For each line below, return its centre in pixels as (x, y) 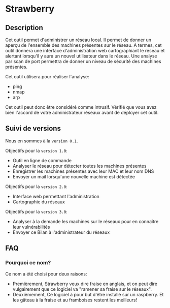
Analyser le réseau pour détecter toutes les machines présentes (79, 166)
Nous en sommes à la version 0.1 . (42, 141)
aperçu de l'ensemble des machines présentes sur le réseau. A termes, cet (83, 45)
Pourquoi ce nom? (28, 263)
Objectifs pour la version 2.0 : (36, 187)
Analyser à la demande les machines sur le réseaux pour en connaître (86, 221)
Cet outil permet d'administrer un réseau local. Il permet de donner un (78, 40)
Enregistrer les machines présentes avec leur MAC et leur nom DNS (83, 171)
